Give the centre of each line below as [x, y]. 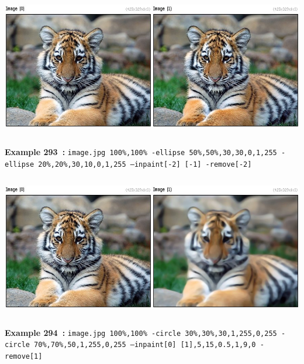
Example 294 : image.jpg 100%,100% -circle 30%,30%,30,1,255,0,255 [141, 332]
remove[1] [24, 356]
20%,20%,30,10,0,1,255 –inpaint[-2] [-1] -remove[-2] [145, 164]
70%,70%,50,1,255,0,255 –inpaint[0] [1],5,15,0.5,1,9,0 [145, 345]
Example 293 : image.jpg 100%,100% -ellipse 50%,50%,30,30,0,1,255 [141, 152]
